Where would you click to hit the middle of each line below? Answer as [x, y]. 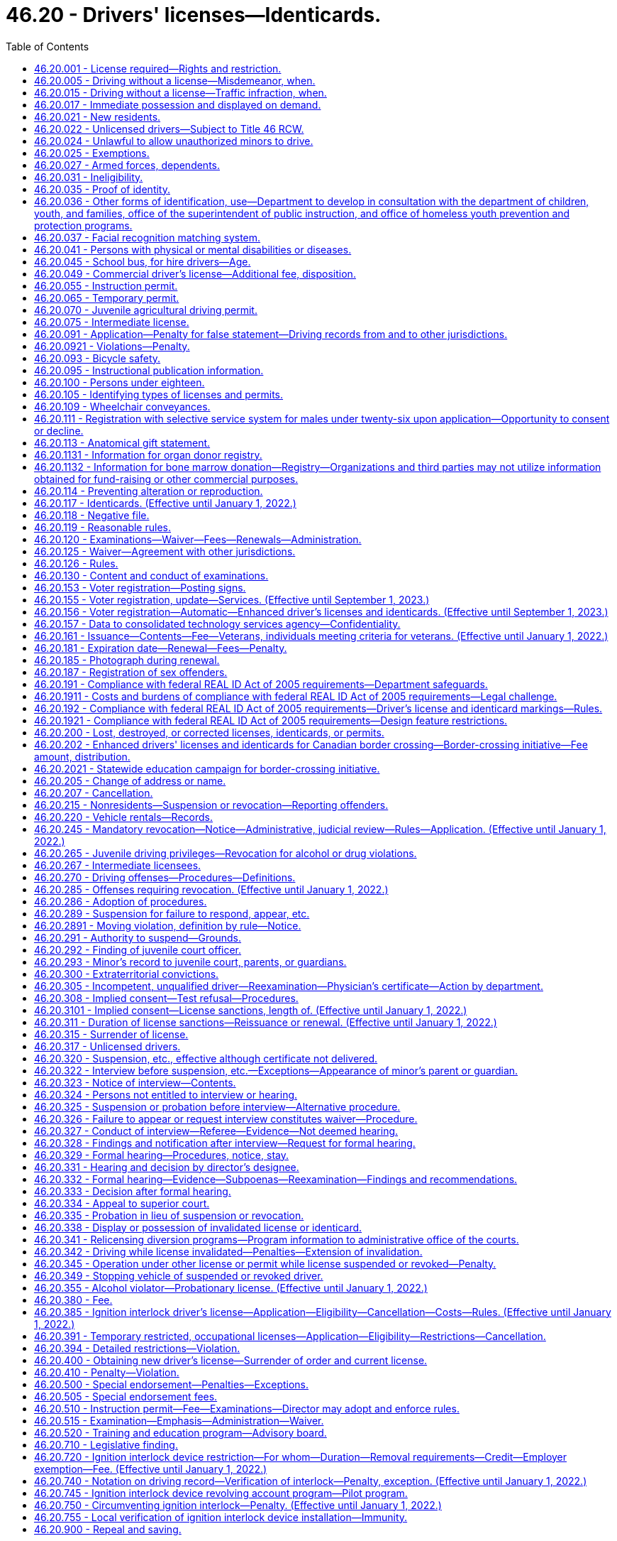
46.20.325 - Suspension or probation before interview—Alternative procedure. [217, 1106]
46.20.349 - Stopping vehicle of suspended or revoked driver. [179, 1275]
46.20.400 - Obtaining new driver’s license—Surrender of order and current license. [231, 1360]
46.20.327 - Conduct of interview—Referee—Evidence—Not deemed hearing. [216, 1131]
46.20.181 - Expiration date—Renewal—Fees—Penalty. [161, 648]
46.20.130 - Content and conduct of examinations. [151, 575]
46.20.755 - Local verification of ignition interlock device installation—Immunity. [221, 1517]
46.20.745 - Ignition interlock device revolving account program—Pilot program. [221, 1493]
